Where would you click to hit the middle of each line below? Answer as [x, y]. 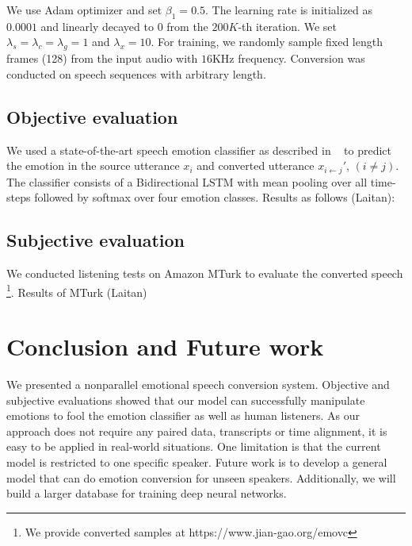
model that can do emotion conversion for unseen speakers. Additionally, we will [201, 477]
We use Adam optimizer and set [84, 10]
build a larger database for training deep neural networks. [147, 493]
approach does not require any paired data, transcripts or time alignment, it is [197, 431]
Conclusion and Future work [165, 346]
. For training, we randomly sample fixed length [267, 42]
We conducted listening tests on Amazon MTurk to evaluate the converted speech [205, 273]
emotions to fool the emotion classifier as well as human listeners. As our [183, 415]
